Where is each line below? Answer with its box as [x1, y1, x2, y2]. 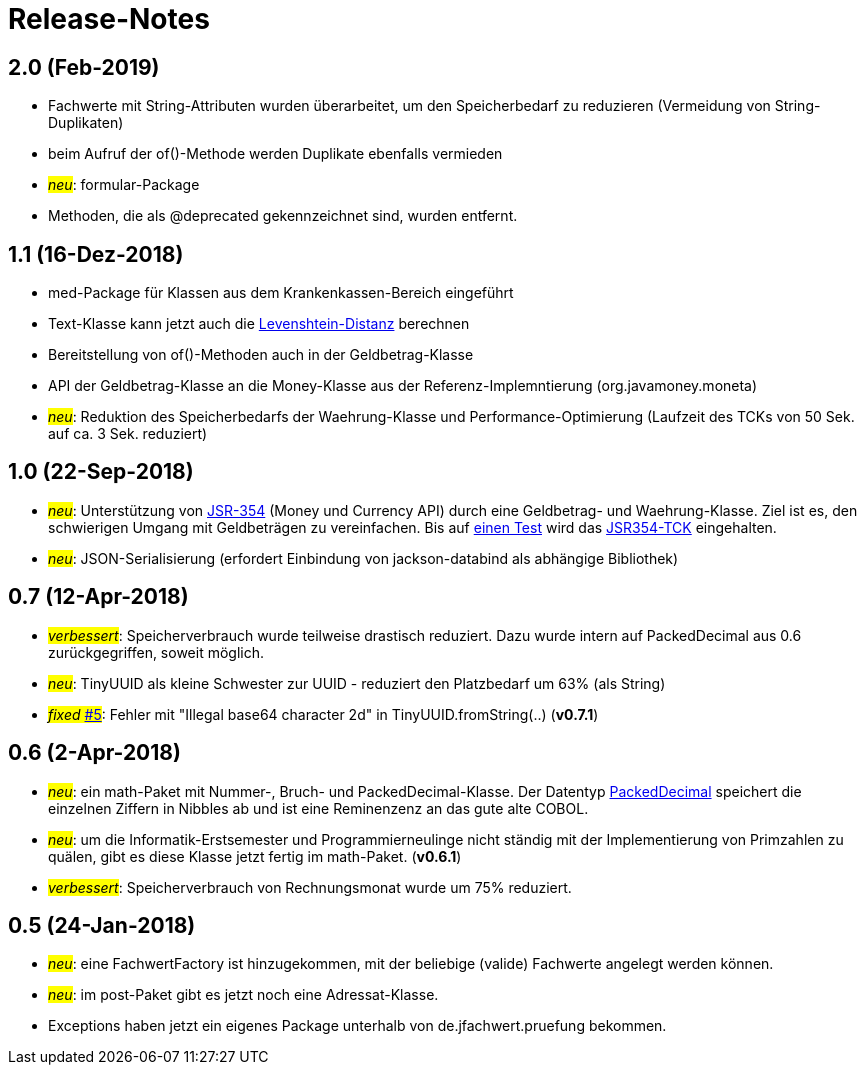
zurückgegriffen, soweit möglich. [48, 643, 265, 661]
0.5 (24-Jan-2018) [8, 912, 196, 938]
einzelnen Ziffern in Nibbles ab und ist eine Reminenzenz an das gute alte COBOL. [48, 799, 589, 817]
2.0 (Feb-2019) [8, 54, 160, 80]
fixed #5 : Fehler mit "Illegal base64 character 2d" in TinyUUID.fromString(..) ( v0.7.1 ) [48, 705, 599, 723]
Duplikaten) [48, 114, 124, 132]
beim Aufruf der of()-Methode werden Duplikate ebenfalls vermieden [48, 145, 503, 163]
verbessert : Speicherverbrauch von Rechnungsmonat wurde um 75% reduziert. [48, 878, 572, 896]
